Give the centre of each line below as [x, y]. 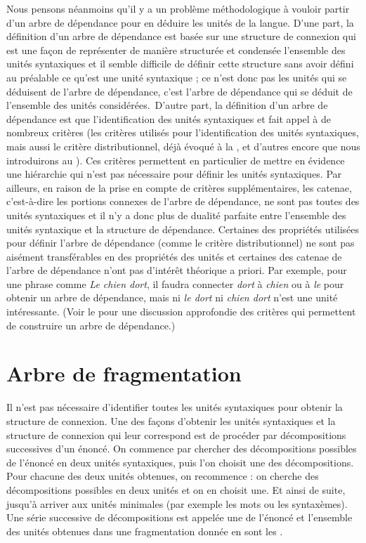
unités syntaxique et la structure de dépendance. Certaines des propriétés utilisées [183, 229]
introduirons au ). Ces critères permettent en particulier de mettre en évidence [176, 160]
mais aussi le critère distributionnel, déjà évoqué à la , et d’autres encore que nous [183, 146]
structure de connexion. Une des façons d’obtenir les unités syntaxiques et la [171, 420]
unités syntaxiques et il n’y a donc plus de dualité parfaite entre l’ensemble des [176, 215]
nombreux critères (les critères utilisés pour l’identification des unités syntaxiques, [183, 132]
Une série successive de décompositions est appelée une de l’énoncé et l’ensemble [179, 517]
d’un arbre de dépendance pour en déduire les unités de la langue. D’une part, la [180, 22]
